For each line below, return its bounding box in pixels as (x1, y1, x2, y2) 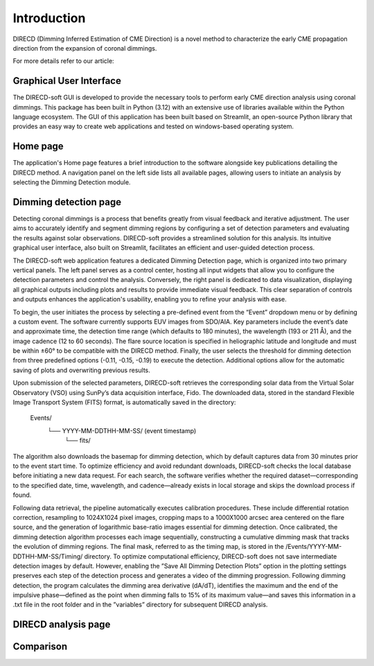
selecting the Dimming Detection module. (12, 178, 131, 186)
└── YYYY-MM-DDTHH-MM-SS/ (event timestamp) (47, 426, 197, 435)
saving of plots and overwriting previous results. (12, 366, 150, 374)
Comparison (12, 641, 68, 653)
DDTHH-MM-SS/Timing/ (12, 552, 83, 561)
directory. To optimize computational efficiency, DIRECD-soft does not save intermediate (84, 552, 337, 561)
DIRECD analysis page (12, 619, 111, 631)
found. (12, 491, 32, 499)
